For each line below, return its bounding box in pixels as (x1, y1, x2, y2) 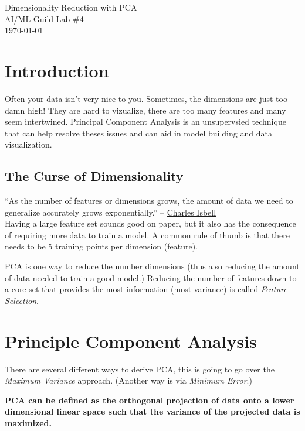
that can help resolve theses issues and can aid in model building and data (5, 126, 272, 139)
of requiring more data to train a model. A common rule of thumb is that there (5, 228, 290, 241)
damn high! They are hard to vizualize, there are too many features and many (5, 104, 286, 116)
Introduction (5, 58, 109, 82)
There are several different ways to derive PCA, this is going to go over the (5, 362, 274, 375)
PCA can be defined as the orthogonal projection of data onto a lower (5, 394, 294, 406)
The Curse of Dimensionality (5, 167, 184, 185)
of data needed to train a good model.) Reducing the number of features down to (5, 271, 297, 283)
